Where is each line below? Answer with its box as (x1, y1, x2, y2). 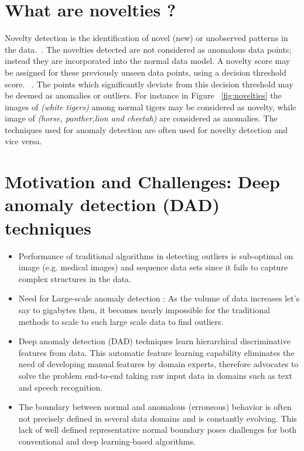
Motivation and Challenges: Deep (5, 169, 280, 194)
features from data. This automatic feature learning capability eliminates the (18, 346, 295, 358)
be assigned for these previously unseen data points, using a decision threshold (5, 66, 286, 78)
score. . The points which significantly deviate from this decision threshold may (5, 77, 293, 90)
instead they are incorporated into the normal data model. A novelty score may (5, 55, 291, 67)
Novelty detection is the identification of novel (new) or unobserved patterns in (5, 32, 288, 44)
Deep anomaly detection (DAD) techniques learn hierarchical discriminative (18, 335, 291, 347)
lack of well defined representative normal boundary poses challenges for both (18, 423, 297, 436)
